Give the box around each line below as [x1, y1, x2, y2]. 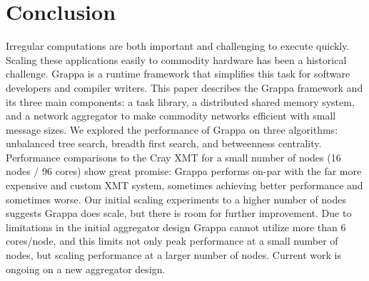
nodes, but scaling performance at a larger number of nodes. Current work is [6, 248, 342, 263]
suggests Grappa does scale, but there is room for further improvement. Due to [6, 206, 352, 221]
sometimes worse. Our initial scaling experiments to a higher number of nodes [6, 191, 347, 206]
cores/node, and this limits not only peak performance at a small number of [6, 233, 338, 248]
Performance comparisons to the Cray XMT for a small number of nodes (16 [6, 149, 341, 164]
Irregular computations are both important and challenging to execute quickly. [6, 38, 350, 53]
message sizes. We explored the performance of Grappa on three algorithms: [6, 122, 338, 137]
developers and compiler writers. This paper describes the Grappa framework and [6, 80, 363, 95]
